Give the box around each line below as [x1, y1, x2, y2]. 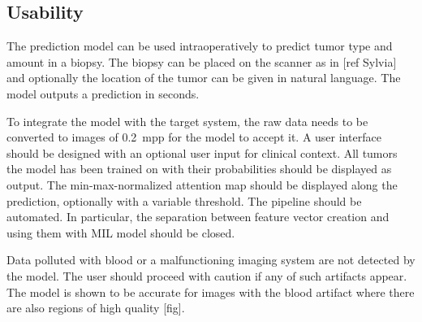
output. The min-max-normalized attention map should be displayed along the [6, 176, 398, 193]
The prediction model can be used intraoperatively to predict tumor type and [6, 37, 393, 54]
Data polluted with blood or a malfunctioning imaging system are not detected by [6, 251, 416, 268]
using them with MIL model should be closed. [6, 224, 235, 241]
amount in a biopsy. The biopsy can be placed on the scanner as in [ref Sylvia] [6, 53, 397, 70]
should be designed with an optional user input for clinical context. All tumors [6, 144, 398, 161]
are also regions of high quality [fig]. [6, 299, 185, 316]
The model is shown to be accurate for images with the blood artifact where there [6, 283, 415, 300]
